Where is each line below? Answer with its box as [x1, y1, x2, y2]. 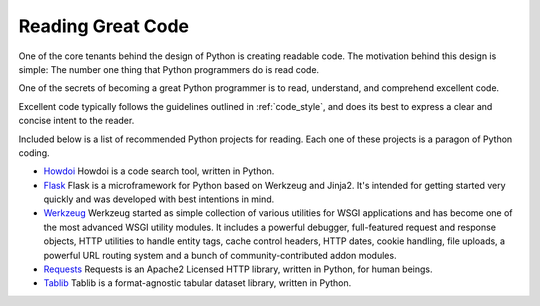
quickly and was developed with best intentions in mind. [43, 193, 275, 205]
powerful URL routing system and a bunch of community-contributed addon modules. [43, 249, 397, 261]
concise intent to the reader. [18, 115, 135, 127]
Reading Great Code [18, 15, 190, 37]
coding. [18, 146, 50, 159]
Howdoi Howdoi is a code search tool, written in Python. [43, 165, 275, 177]
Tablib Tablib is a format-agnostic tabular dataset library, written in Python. [43, 277, 352, 289]
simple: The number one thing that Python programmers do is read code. [18, 63, 320, 75]
